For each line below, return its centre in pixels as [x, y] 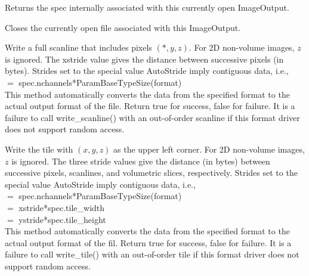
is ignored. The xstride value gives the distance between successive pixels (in [144, 59]
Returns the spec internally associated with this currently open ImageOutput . [147, 7]
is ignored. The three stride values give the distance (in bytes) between [141, 161]
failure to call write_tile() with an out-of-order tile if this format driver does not [152, 254]
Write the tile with [39, 149]
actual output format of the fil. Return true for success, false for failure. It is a [148, 242]
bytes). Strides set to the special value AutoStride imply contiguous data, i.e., [147, 71]
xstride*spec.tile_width [62, 207]
